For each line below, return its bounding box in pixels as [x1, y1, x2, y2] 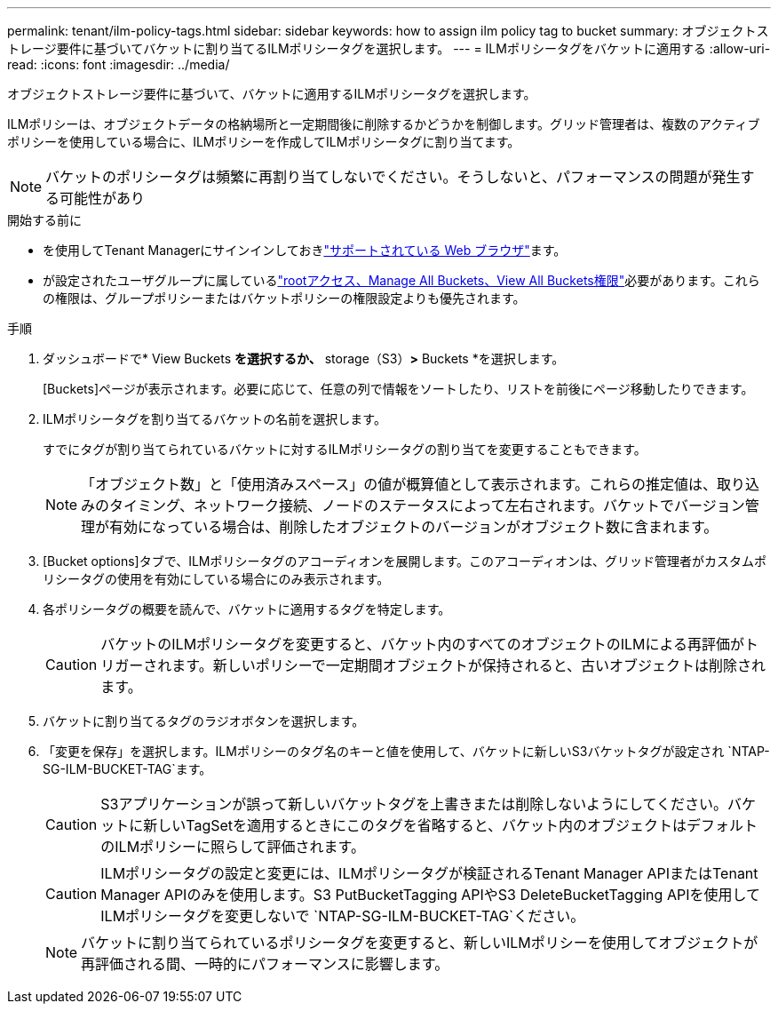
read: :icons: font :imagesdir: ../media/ [7, 57, 230, 72]
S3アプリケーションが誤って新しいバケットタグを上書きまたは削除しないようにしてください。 [100, 795, 728, 813]
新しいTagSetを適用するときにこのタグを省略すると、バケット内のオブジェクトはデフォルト [143, 816, 758, 834]
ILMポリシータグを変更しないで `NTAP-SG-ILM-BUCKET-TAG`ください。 [100, 907, 585, 925]
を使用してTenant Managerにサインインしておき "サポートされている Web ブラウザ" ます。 [43, 243, 567, 258]
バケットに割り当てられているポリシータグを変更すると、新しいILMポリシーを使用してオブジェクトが [81, 934, 758, 951]
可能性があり [60, 189, 146, 207]
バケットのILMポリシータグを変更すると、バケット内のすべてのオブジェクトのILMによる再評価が [100, 635, 745, 653]
